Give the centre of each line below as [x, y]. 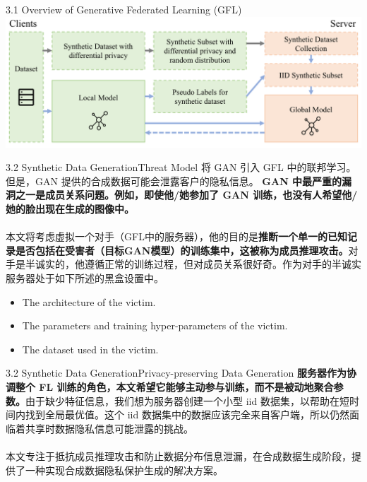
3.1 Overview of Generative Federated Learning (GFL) [124, 9]
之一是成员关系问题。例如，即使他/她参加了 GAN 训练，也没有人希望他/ [186, 195]
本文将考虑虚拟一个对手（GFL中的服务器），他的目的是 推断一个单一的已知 [176, 236]
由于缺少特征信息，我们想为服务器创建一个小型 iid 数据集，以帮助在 [182, 400]
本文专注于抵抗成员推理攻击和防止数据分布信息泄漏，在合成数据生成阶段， [179, 455]
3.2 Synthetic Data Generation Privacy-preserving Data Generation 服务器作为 [176, 373]
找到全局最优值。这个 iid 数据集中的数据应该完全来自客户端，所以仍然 [187, 415]
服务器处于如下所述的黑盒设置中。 [85, 278]
